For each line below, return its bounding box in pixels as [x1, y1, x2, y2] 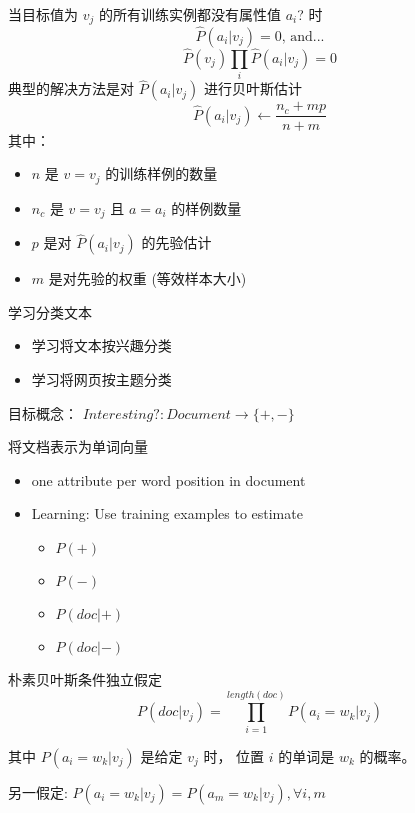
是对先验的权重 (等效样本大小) [48, 268, 247, 289]
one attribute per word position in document [31, 469, 306, 490]
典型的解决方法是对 [8, 78, 134, 99]
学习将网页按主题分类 [31, 369, 172, 389]
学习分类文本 [8, 301, 92, 322]
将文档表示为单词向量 [8, 436, 148, 457]
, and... [281, 29, 325, 44]
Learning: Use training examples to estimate [31, 503, 303, 524]
